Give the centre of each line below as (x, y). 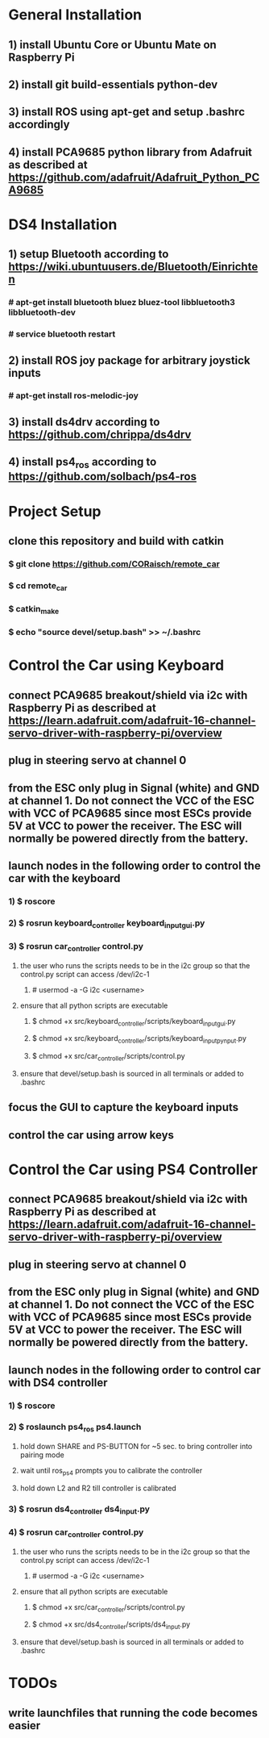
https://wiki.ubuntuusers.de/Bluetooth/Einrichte (133, 267)
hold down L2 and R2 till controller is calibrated (98, 1488)
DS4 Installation (63, 224)
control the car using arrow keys (91, 1135)
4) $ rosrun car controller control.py (76, 1533)
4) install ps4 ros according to (83, 463)
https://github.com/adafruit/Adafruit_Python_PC (134, 177)
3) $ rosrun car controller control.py (76, 947)
